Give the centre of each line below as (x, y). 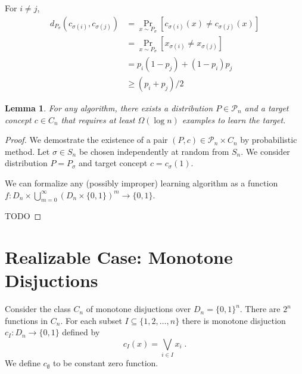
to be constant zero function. (105, 363)
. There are (260, 309)
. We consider (265, 151)
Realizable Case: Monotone (119, 257)
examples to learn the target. (234, 119)
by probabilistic (269, 140)
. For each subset (91, 320)
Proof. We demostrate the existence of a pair (86, 140)
